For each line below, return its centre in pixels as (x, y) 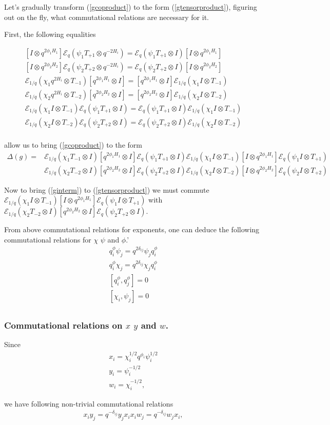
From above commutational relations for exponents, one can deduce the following (132, 229)
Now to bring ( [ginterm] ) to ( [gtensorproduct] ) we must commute (107, 189)
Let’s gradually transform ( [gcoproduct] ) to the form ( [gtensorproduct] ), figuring (131, 7)
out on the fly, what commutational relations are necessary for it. (106, 17)
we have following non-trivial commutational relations (89, 403)
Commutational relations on (63, 325)
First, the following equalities (50, 34)
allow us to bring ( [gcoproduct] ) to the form (73, 145)
